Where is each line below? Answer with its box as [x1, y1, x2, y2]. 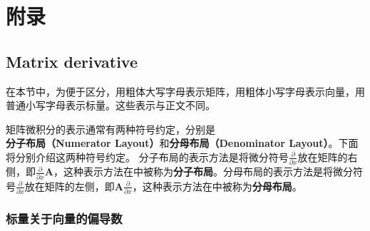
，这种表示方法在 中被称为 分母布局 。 [132, 178, 302, 193]
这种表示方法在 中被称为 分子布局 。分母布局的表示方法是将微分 [63, 164, 353, 179]
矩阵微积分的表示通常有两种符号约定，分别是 [6, 121, 215, 136]
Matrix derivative [6, 50, 138, 72]
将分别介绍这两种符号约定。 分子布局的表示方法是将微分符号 [6, 149, 289, 164]
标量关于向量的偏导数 [6, 209, 123, 227]
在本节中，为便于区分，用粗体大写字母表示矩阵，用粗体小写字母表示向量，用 [6, 83, 365, 98]
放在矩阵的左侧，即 [24, 178, 115, 193]
